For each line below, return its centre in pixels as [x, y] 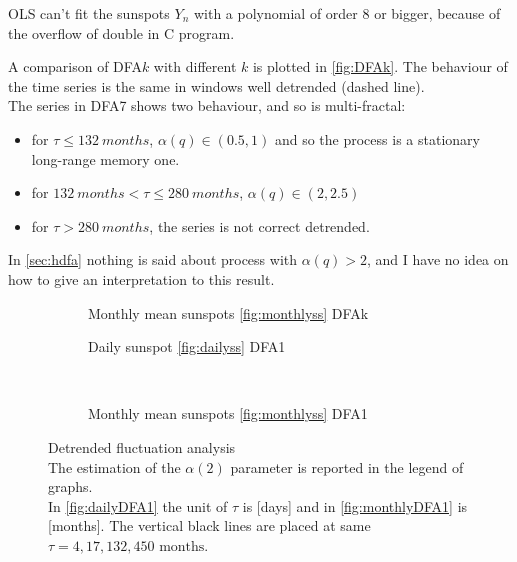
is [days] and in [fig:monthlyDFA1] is [355, 505]
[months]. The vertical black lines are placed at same [209, 525]
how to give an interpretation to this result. [141, 278]
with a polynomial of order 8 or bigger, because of [347, 13]
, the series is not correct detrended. [259, 225]
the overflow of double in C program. [121, 32]
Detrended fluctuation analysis [142, 446]
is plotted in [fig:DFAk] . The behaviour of [380, 66]
